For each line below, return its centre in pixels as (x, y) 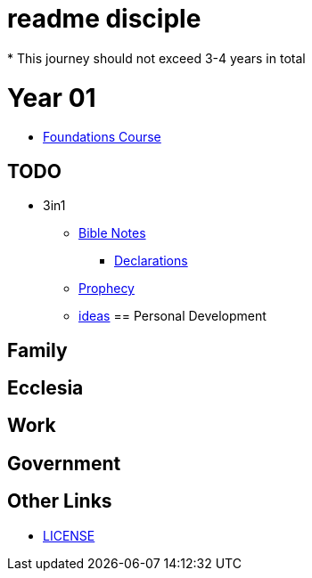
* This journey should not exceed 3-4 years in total (156, 58)
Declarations (151, 261)
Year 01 (52, 98)
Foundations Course (102, 137)
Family (37, 350)
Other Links (60, 501)
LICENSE (69, 535)
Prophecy (107, 289)
